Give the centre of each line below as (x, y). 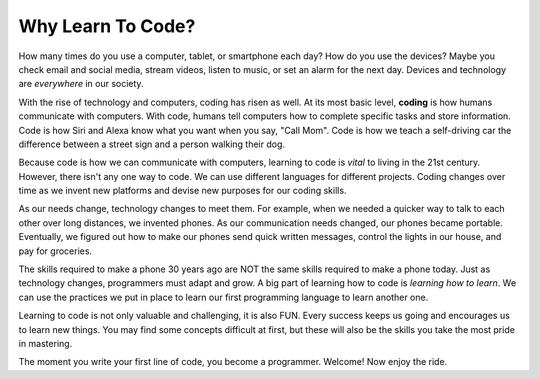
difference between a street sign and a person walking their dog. (151, 144)
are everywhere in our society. (81, 84)
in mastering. (45, 343)
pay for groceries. (55, 251)
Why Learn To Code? (107, 26)
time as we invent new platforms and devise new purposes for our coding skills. (182, 191)
